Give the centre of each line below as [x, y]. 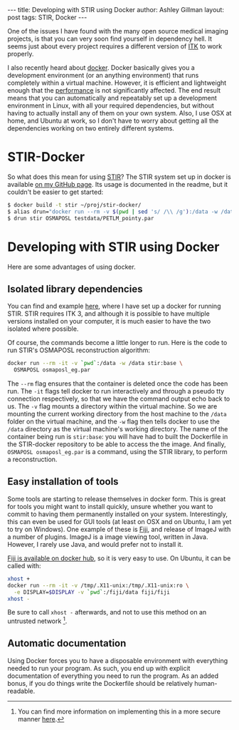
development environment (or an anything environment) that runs [103, 75]
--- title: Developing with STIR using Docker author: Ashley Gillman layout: [116, 10]
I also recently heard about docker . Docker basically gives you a [101, 68]
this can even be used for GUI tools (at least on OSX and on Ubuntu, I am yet [119, 521]
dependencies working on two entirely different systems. [91, 128]
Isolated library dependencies [75, 289]
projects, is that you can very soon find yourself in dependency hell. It [110, 38]
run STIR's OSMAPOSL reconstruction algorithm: [79, 350]
